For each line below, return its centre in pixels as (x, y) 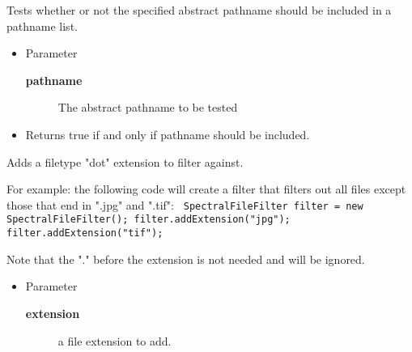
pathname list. (42, 25)
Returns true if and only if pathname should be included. (168, 134)
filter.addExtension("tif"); (85, 233)
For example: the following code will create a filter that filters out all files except (206, 189)
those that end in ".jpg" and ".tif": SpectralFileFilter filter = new (185, 204)
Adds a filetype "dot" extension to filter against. (125, 161)
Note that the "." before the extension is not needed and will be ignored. (186, 259)
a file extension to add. (115, 340)
